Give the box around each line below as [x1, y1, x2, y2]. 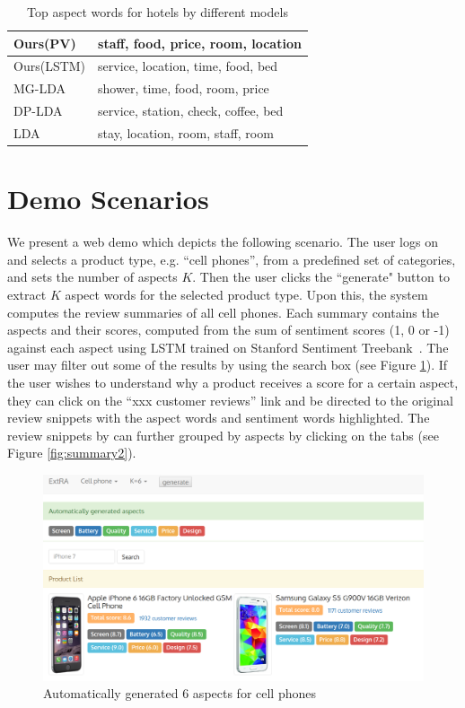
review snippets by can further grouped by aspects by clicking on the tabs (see [7, 425, 439, 444]
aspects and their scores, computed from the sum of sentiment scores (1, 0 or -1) [7, 320, 450, 339]
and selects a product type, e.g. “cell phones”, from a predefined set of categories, [7, 249, 456, 268]
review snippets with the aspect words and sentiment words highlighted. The [7, 408, 430, 427]
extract [7, 284, 47, 303]
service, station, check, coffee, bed [98, 101, 284, 120]
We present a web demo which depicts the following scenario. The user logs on [7, 232, 438, 251]
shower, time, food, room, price [98, 79, 269, 98]
